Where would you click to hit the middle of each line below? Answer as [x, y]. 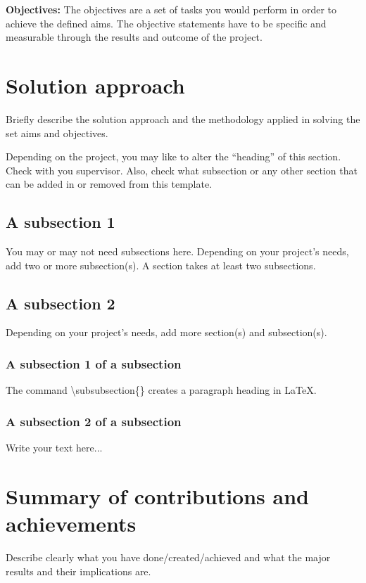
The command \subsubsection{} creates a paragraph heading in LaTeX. [161, 390]
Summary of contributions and [157, 495]
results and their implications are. [78, 571]
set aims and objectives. [57, 133]
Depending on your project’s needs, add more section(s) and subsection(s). [166, 332]
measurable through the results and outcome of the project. [134, 37]
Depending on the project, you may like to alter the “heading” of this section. [173, 156]
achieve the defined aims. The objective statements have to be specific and [166, 23]
